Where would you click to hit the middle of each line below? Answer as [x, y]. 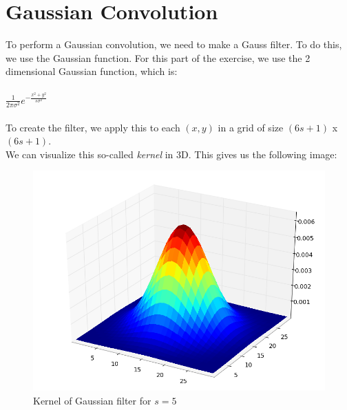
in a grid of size [251, 127]
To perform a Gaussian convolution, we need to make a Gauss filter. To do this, [174, 44]
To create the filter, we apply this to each [93, 127]
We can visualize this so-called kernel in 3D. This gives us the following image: [171, 154]
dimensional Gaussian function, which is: [92, 71]
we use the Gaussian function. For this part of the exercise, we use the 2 [158, 57]
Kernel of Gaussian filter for [92, 400]
